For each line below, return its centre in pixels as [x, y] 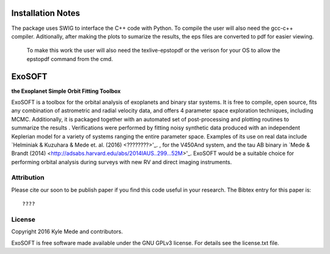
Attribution [28, 178]
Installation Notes [46, 13]
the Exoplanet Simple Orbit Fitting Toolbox [66, 91]
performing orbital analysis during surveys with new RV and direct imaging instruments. [122, 162]
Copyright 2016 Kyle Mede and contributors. [67, 231]
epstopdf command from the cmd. [70, 59]
